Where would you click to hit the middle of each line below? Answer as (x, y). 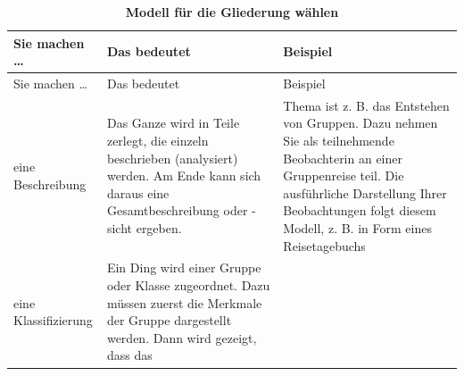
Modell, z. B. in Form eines (357, 228)
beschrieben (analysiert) (172, 158)
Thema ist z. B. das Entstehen (366, 105)
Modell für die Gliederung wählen (232, 12)
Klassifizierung (53, 320)
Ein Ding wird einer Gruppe (184, 267)
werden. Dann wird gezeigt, (182, 337)
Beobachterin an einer (343, 158)
